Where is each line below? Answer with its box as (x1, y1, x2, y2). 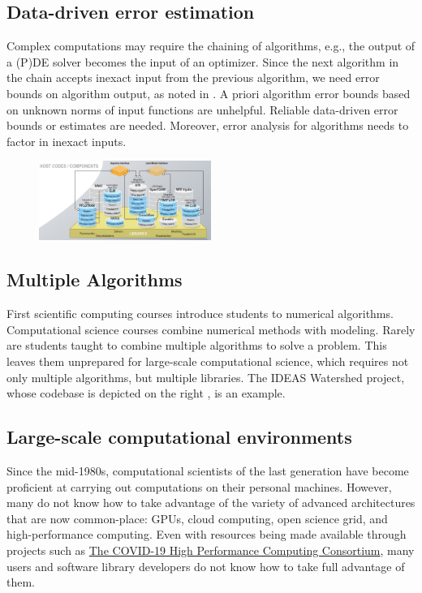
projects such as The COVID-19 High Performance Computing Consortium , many (6, 542, 415, 559)
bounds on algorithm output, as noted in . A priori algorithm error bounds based (6, 84, 411, 101)
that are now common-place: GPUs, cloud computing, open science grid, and (6, 509, 388, 526)
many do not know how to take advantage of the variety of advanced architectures (6, 494, 416, 511)
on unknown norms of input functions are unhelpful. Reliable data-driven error (6, 101, 398, 118)
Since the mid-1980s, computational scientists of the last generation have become (6, 462, 409, 479)
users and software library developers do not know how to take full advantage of (6, 557, 405, 574)
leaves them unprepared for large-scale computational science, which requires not (6, 353, 409, 370)
